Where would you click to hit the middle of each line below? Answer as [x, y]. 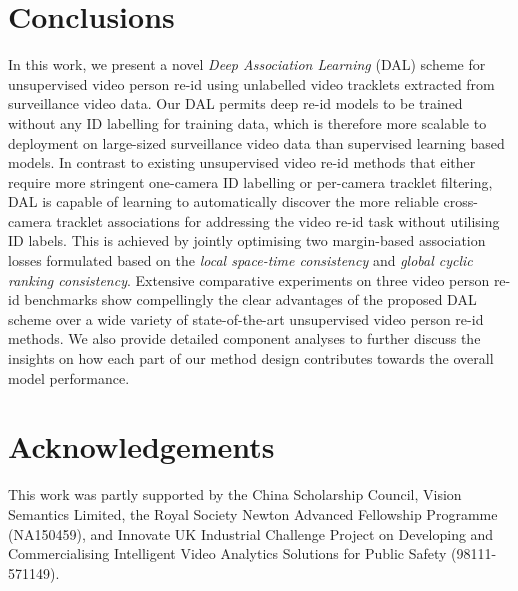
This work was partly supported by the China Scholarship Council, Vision [235, 494]
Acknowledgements [141, 446]
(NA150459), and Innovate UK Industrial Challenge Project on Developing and [251, 533]
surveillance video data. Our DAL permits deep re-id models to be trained [235, 103]
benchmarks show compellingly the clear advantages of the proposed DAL [250, 299]
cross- [460, 201]
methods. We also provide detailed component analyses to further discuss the [244, 338]
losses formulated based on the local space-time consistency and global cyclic [240, 260]
